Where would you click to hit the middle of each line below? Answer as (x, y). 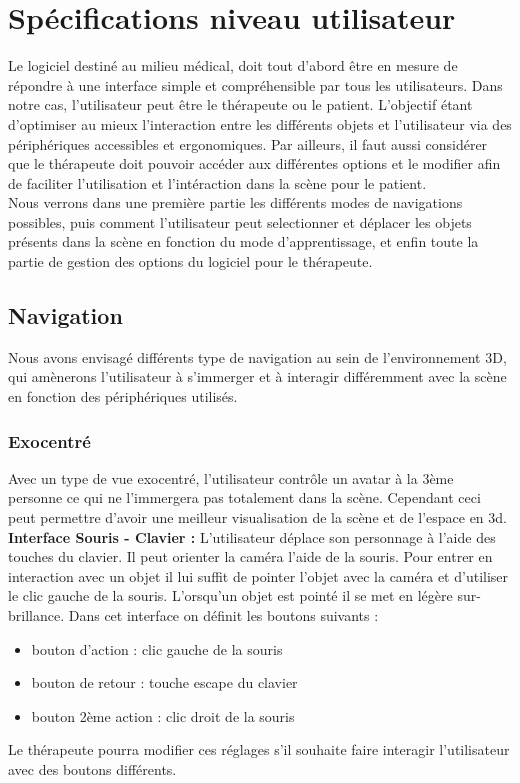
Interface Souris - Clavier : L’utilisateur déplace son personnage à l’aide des (252, 536)
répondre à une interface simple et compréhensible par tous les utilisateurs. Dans (255, 84)
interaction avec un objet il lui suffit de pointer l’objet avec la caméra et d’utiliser (258, 575)
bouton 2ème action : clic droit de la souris (163, 715)
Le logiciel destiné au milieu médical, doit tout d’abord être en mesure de (233, 65)
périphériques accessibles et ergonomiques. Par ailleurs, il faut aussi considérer (248, 143)
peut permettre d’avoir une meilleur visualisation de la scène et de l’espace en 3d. (257, 517)
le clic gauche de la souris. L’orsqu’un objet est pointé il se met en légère (230, 595)
